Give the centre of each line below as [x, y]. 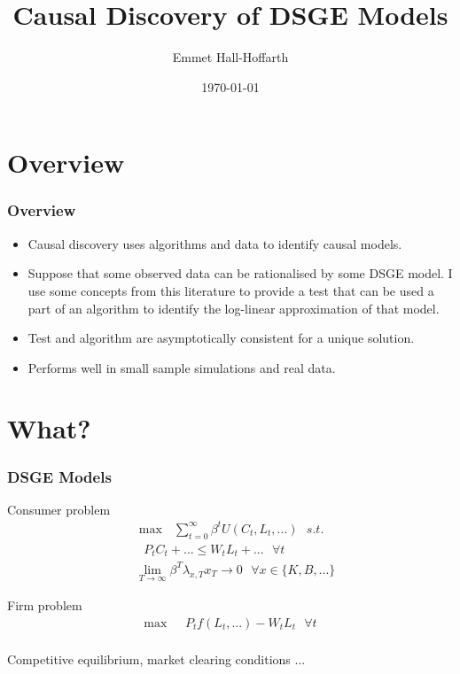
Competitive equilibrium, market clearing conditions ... [156, 659]
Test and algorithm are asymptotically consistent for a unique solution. [221, 338]
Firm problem [45, 605]
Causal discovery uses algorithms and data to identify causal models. [215, 243]
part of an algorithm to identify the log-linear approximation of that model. [234, 308]
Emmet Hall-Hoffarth [230, 57]
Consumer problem [59, 509]
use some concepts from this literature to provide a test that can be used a [231, 290]
